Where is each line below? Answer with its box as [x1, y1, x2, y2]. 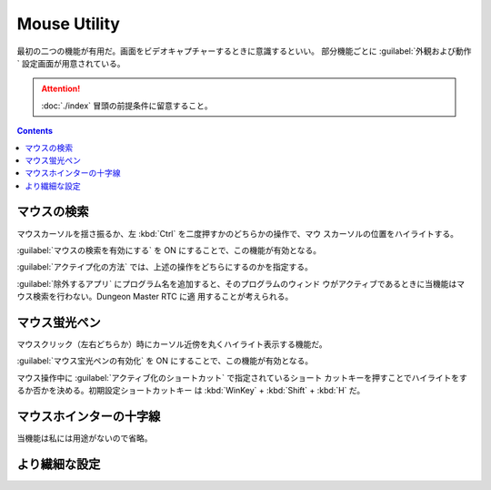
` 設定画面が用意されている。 [16, 57, 126, 68]
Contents [16, 126, 54, 137]
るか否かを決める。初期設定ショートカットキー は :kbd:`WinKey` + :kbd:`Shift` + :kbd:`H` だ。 [16, 385, 366, 396]
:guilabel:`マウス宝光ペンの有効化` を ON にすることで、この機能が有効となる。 [16, 355, 314, 366]
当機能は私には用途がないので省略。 [16, 433, 153, 444]
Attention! [41, 83, 81, 95]
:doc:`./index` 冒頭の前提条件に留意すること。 [41, 100, 213, 111]
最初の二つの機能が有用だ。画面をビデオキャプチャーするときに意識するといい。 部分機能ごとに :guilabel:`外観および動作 [16, 46, 472, 56]
